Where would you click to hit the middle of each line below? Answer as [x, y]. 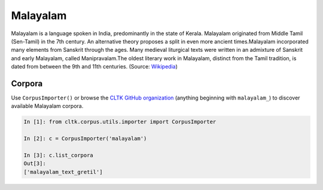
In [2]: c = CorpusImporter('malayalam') [85, 139]
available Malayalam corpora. [47, 106]
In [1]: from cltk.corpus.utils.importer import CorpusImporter [120, 122]
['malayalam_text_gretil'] [63, 172]
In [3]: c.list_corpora [59, 155]
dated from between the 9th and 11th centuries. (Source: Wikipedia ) [94, 67]
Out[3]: [35, 163]
